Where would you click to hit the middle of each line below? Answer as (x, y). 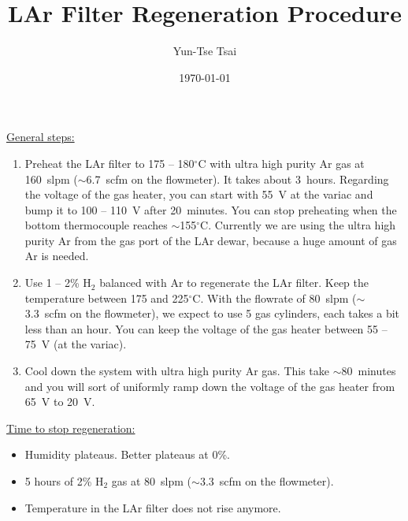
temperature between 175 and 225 (107, 298)
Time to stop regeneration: (71, 428)
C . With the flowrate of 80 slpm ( (274, 298)
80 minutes (369, 371)
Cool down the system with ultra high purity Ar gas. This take (177, 371)
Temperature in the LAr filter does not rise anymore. (153, 507)
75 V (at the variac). (76, 344)
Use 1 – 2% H (58, 283)
